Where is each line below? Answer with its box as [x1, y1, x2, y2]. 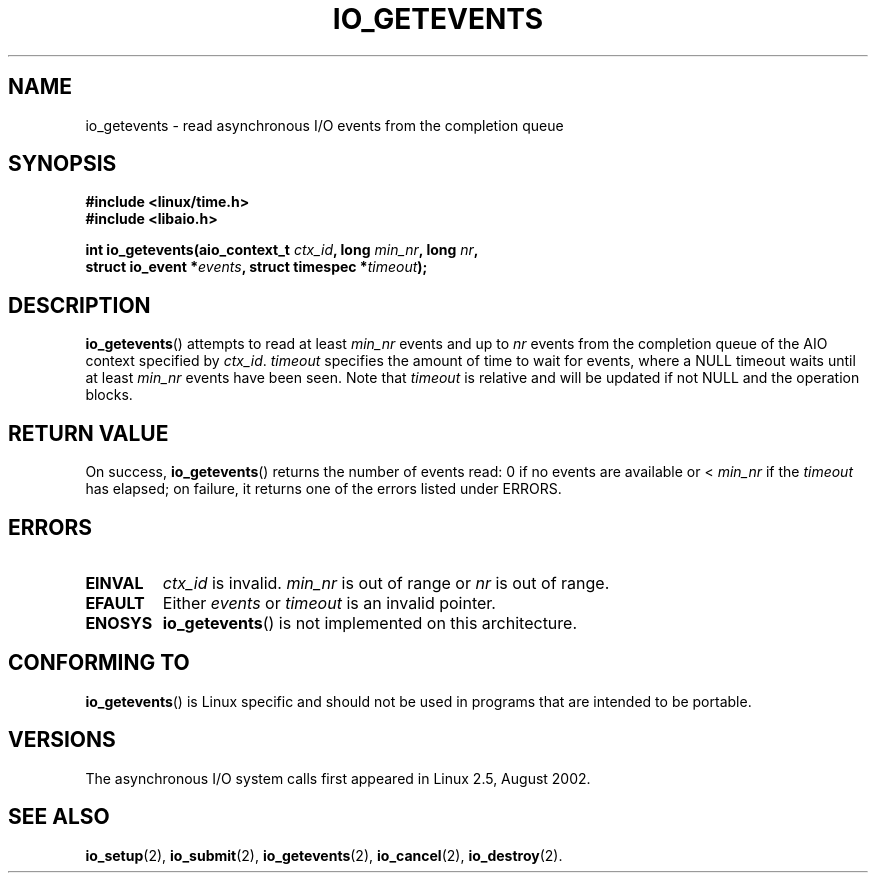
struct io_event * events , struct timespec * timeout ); [85, 258, 428, 276]
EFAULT [85, 592, 145, 613]
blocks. [85, 386, 133, 404]
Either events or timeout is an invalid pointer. [162, 592, 496, 613]
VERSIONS [8, 727, 116, 753]
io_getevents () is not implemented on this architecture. [162, 612, 578, 633]
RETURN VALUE [8, 420, 169, 446]
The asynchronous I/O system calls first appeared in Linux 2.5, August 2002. [85, 769, 591, 787]
